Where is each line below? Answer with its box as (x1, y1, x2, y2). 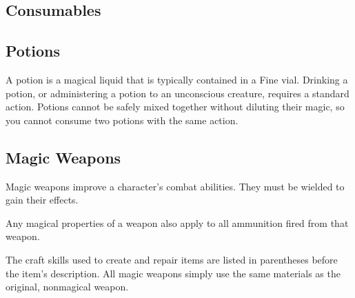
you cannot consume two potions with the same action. (6, 112, 239, 127)
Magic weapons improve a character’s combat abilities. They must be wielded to (6, 179, 345, 193)
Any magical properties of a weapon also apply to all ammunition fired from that (6, 215, 349, 230)
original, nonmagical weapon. (6, 279, 129, 294)
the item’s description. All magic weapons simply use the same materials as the (6, 266, 341, 280)
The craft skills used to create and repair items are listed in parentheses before (6, 252, 338, 266)
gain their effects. (6, 192, 79, 207)
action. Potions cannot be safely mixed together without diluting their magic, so (6, 99, 345, 114)
